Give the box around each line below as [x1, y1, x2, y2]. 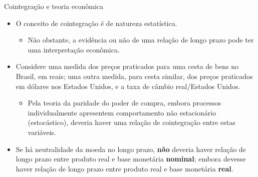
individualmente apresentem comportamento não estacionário [28, 107, 216, 117]
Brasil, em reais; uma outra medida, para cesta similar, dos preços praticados [16, 70, 253, 81]
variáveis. [28, 126, 56, 137]
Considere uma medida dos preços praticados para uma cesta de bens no [16, 61, 239, 71]
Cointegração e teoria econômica [4, 1, 103, 11]
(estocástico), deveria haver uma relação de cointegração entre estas [28, 117, 235, 127]
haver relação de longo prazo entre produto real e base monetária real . [16, 163, 233, 173]
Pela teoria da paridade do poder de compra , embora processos [28, 97, 221, 108]
